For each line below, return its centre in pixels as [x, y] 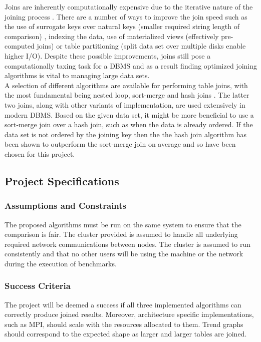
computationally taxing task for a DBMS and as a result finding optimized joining [131, 65]
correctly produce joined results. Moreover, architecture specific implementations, [129, 314]
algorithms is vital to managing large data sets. [77, 75]
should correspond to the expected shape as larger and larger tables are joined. [126, 334]
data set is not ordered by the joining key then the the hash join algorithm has [126, 134]
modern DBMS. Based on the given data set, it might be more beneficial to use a [129, 114]
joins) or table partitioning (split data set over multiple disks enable [141, 46]
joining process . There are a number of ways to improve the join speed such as [126, 16]
